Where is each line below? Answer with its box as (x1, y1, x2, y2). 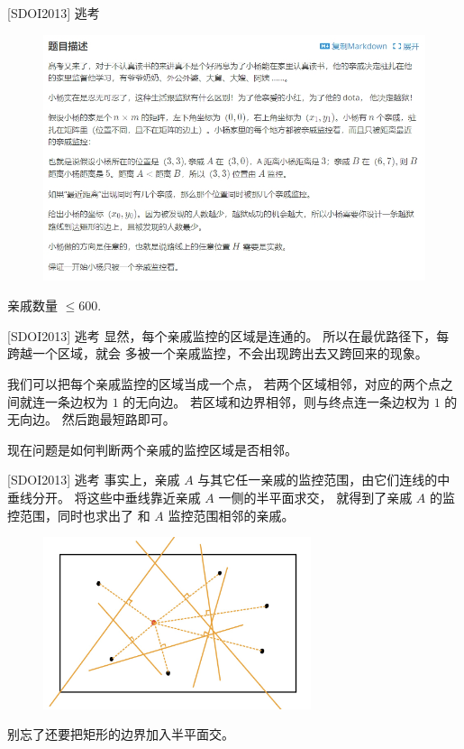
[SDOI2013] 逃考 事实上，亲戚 (7, 470, 180, 489)
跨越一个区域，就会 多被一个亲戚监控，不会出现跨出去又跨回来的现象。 (7, 344, 428, 363)
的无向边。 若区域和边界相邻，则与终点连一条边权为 (123, 392, 430, 411)
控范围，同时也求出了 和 (7, 505, 150, 524)
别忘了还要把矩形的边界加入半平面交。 (7, 725, 234, 744)
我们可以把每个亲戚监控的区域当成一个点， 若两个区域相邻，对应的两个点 (7, 374, 441, 393)
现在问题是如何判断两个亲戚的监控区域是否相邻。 (7, 439, 297, 458)
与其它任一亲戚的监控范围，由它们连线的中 (197, 470, 450, 489)
